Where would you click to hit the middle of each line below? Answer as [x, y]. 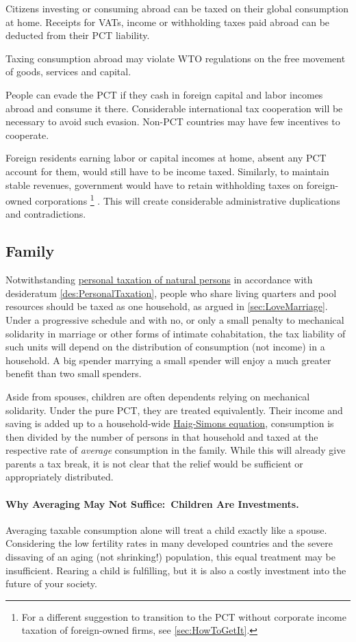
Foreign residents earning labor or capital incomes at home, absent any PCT [166, 158]
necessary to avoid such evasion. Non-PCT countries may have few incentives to [173, 121]
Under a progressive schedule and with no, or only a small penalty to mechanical [175, 319]
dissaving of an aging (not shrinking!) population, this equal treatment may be [170, 557]
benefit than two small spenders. [74, 373]
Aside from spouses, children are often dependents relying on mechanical [158, 396]
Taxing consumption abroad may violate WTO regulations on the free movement [176, 58]
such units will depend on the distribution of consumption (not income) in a [165, 347]
